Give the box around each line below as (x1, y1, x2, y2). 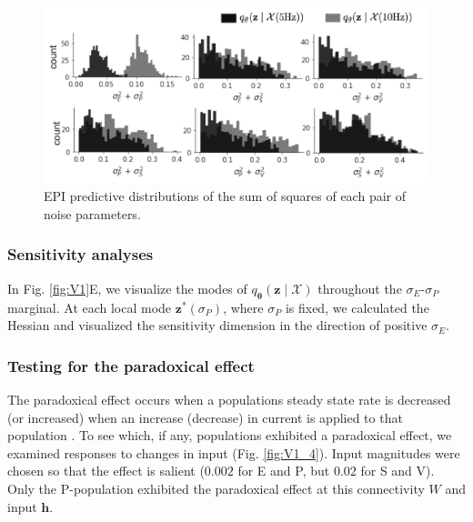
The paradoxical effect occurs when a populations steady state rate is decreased (7, 389, 451, 408)
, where (223, 297, 264, 316)
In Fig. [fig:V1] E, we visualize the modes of (7, 278, 247, 297)
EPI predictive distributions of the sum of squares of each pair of (44, 186, 407, 206)
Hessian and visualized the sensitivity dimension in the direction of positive (7, 316, 428, 335)
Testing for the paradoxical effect (7, 354, 255, 376)
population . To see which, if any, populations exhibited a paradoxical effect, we (7, 426, 452, 445)
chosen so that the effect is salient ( (7, 461, 205, 480)
